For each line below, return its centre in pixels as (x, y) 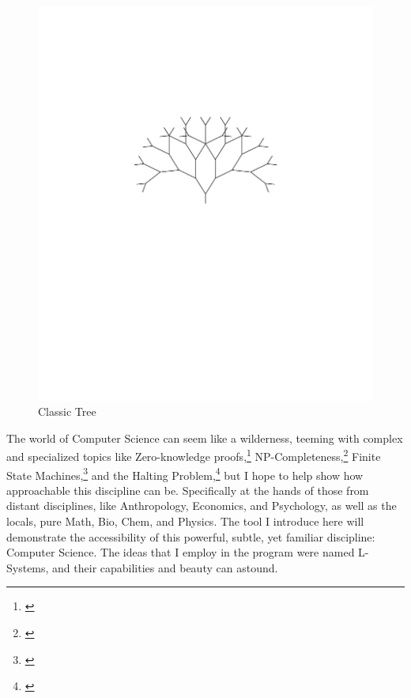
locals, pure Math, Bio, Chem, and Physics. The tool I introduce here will (185, 521)
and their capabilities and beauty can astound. (165, 567)
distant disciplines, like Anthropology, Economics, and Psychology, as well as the (202, 506)
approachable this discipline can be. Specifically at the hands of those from (188, 490)
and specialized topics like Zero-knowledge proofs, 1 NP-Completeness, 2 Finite (194, 455)
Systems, (28, 567)
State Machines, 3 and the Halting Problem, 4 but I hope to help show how (185, 474)
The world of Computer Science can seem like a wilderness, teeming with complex (205, 438)
